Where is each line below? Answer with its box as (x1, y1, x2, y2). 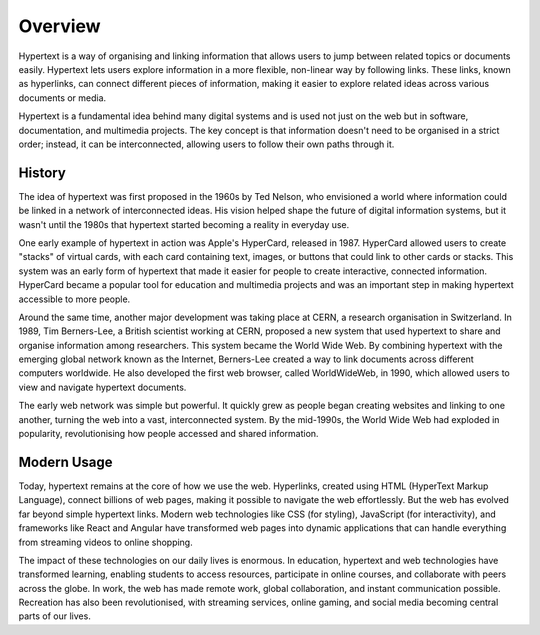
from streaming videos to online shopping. (18, 536, 194, 548)
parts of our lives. (18, 610, 92, 622)
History (18, 164, 67, 181)
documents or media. (18, 91, 107, 104)
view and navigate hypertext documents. (18, 381, 187, 393)
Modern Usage (18, 453, 114, 470)
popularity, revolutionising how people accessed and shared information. (18, 428, 319, 440)
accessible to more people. (18, 293, 131, 305)
